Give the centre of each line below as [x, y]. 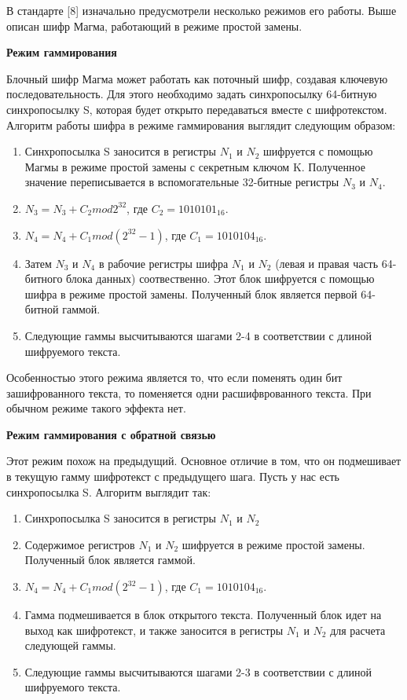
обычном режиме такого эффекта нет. [96, 408]
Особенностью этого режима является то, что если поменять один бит [174, 377]
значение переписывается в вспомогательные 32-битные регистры [182, 182]
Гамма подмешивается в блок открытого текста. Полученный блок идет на [203, 615]
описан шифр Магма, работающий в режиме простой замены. [154, 26]
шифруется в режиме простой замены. [273, 544]
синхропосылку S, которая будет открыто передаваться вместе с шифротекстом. [197, 109]
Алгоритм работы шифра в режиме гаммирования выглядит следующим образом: [201, 125]
